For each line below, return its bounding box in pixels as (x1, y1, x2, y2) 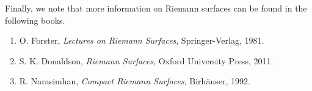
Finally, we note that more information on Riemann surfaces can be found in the (5, 2, 307, 14)
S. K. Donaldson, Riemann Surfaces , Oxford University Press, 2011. (19, 54, 274, 67)
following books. (5, 13, 65, 26)
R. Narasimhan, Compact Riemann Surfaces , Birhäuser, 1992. (19, 75, 250, 87)
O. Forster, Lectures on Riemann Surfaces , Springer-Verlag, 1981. (19, 34, 264, 47)
